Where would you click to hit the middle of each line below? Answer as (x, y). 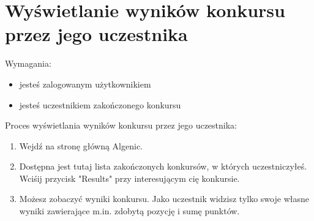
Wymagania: (28, 63)
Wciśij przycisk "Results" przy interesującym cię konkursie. (129, 178)
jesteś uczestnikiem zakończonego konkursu (100, 104)
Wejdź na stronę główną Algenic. (81, 145)
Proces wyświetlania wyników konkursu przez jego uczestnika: (121, 125)
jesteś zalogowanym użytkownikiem (85, 84)
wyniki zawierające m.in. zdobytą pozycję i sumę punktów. (129, 211)
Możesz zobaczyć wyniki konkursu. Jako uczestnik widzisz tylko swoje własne (164, 199)
